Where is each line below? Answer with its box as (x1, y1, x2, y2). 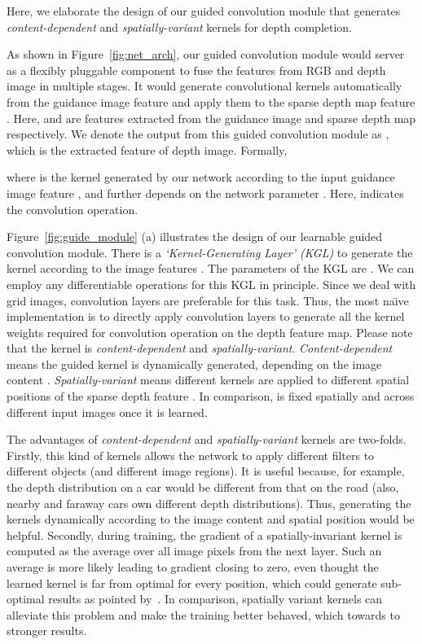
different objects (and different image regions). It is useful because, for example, (7, 462, 405, 480)
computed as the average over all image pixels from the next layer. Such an (7, 542, 382, 559)
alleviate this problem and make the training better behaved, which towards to (7, 606, 400, 623)
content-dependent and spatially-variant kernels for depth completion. (7, 18, 353, 35)
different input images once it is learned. (7, 403, 208, 420)
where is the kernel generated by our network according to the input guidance (7, 169, 395, 186)
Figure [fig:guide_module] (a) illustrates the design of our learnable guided (7, 228, 383, 245)
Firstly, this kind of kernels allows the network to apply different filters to (7, 446, 375, 463)
